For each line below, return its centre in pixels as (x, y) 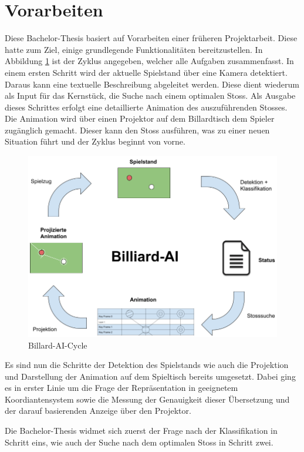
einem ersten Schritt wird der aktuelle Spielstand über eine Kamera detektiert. (146, 72)
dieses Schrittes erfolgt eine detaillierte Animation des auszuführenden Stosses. (146, 107)
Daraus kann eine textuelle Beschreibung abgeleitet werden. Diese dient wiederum (152, 84)
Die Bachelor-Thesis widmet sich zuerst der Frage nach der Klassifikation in (141, 431)
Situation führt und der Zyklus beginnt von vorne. (95, 141)
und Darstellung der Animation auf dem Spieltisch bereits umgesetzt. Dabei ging (150, 376)
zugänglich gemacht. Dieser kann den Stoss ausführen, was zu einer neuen (137, 130)
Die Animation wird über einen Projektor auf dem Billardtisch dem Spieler (140, 118)
